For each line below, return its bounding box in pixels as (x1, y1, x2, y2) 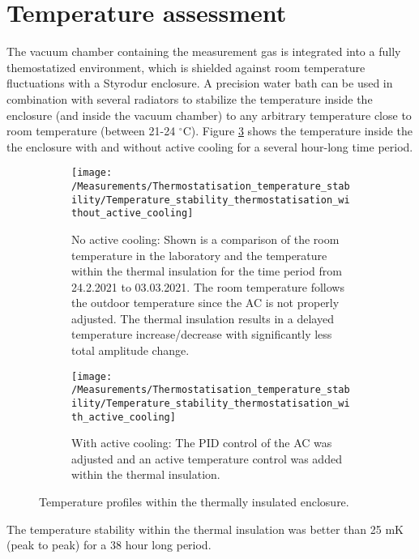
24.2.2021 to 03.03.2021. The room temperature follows (71, 278, 344, 295)
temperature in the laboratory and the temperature (71, 246, 327, 263)
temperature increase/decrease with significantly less (71, 326, 332, 343)
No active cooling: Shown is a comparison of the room (71, 230, 340, 247)
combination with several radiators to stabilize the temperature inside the (6, 90, 373, 107)
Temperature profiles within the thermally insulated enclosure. (39, 493, 349, 510)
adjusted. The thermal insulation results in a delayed (71, 309, 334, 326)
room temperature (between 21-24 (6, 122, 176, 139)
